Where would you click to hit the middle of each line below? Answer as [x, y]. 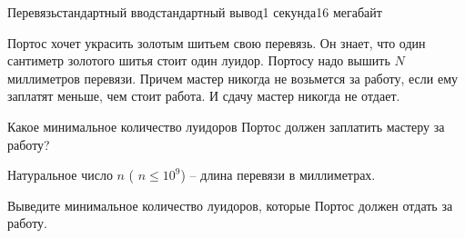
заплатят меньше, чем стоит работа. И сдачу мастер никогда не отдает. [204, 96]
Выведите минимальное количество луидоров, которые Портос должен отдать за [230, 205]
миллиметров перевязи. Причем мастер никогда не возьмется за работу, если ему [233, 78]
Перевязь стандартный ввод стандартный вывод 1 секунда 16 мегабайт [195, 12]
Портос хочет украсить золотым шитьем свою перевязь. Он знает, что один [217, 42]
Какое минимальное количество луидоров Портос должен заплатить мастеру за [226, 126]
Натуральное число [60, 175]
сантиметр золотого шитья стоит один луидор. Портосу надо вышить [199, 60]
